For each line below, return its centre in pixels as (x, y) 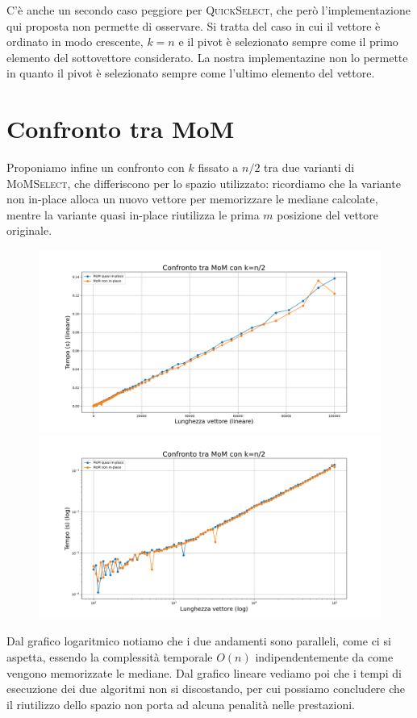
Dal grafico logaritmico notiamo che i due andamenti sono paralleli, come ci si (199, 641)
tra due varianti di (309, 167)
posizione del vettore (328, 214)
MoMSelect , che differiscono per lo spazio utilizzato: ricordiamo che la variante (204, 183)
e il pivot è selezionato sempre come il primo (288, 42)
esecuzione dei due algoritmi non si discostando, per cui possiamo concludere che (206, 689)
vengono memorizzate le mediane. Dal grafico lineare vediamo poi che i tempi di (204, 672)
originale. (29, 230)
